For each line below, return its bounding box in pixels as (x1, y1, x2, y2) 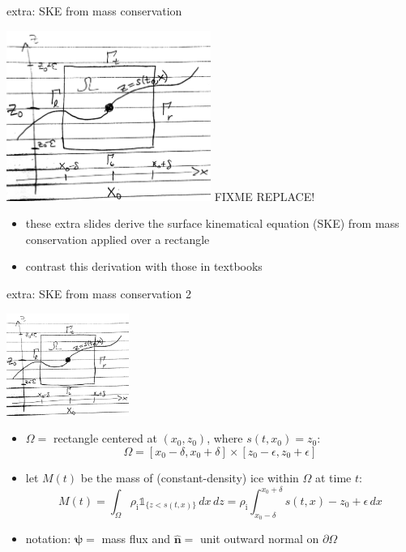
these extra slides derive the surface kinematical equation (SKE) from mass (25, 215, 400, 232)
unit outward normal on (199, 530, 319, 547)
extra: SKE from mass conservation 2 (6, 285, 192, 302)
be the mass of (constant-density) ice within (80, 469, 299, 486)
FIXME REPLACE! (214, 187, 315, 204)
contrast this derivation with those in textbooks (25, 258, 263, 275)
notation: (25, 530, 71, 547)
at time (314, 469, 352, 486)
